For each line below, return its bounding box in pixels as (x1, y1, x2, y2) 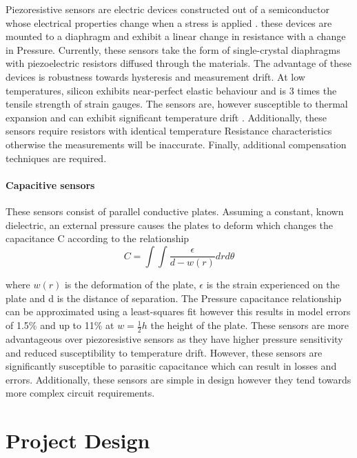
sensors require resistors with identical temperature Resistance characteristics (6, 123, 332, 138)
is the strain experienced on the (206, 277, 340, 292)
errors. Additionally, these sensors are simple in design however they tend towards (6, 372, 351, 386)
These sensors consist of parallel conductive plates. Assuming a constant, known (6, 203, 344, 218)
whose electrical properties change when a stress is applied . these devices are (6, 15, 332, 30)
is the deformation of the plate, (64, 277, 196, 292)
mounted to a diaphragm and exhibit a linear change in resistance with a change (6, 29, 346, 43)
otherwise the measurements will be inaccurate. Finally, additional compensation (6, 137, 347, 151)
